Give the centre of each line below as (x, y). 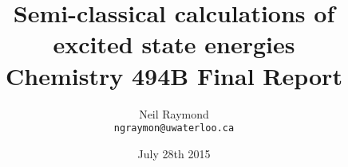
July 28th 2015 (174, 153)
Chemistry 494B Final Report (174, 75)
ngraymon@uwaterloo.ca (174, 128)
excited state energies (174, 44)
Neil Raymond (174, 113)
